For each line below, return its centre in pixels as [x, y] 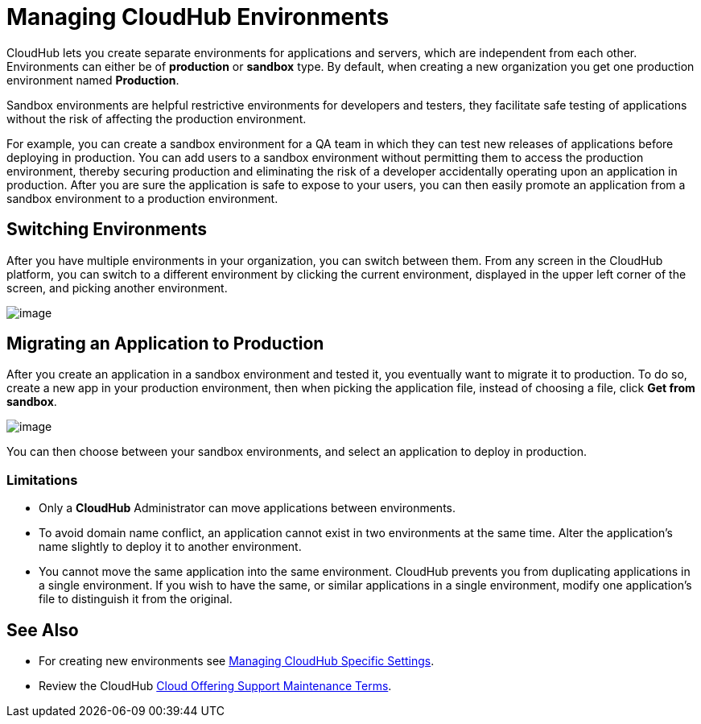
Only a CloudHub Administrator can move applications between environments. [247, 508]
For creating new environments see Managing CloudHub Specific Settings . [237, 661]
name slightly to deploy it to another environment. [170, 547]
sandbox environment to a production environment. [142, 198]
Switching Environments [107, 230]
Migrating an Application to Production [165, 344]
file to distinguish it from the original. [136, 599]
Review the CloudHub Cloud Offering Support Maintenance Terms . [215, 686]
